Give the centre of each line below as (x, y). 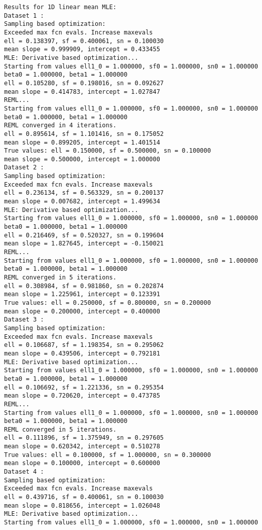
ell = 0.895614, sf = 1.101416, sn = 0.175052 (84, 134)
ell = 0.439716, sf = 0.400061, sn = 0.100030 (84, 497)
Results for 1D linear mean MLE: (60, 7)
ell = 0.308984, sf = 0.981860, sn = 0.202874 (84, 286)
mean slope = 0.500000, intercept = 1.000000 (82, 159)
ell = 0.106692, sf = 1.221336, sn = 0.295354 (84, 387)
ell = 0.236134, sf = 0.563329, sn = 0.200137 (84, 193)
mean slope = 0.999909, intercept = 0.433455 (82, 49)
